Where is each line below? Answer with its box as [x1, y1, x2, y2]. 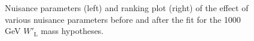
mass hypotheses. [41, 25, 104, 37]
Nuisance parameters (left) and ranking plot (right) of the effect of [5, 2, 249, 13]
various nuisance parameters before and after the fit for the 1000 [5, 13, 241, 25]
